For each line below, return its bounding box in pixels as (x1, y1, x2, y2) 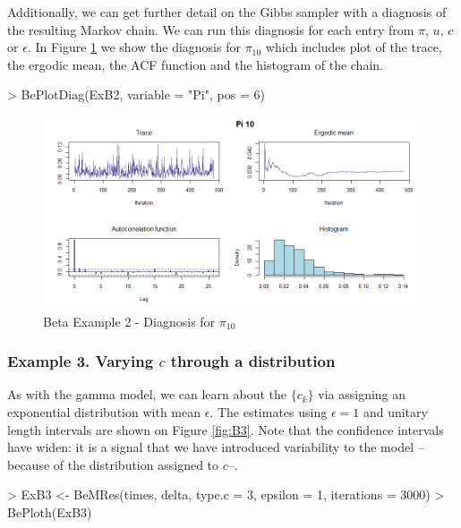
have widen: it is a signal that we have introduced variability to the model (7, 438, 414, 456)
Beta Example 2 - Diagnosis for (43, 311, 216, 330)
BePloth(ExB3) (7, 503, 92, 522)
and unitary (363, 403, 428, 422)
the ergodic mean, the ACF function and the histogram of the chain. (7, 55, 383, 73)
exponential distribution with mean (7, 403, 201, 422)
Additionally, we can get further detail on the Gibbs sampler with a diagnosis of (7, 3, 447, 21)
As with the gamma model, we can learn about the (7, 385, 286, 404)
